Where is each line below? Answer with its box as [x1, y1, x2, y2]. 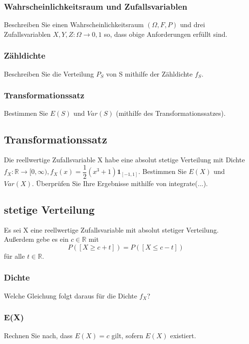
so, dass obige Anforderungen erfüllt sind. [104, 29, 228, 39]
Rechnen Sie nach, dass [4, 330, 73, 340]
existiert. [170, 330, 196, 340]
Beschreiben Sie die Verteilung [4, 68, 94, 78]
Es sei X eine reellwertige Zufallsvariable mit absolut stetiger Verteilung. [4, 224, 219, 235]
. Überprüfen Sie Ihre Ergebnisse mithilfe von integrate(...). [31, 178, 208, 188]
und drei [180, 19, 205, 30]
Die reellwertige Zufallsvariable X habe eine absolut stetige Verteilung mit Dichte [4, 155, 245, 165]
